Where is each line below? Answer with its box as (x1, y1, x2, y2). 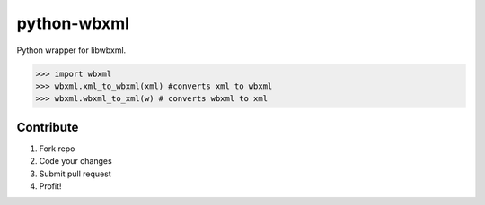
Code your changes (39, 156, 112, 167)
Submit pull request (39, 168, 111, 179)
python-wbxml (16, 13, 130, 33)
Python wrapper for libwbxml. (16, 45, 127, 56)
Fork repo (39, 143, 75, 154)
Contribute (16, 119, 79, 134)
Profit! (39, 180, 62, 192)
